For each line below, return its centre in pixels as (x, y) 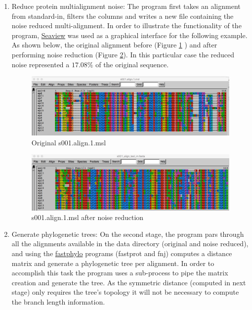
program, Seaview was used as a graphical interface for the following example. (129, 35)
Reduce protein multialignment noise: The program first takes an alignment (126, 6)
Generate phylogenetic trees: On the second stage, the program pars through (128, 234)
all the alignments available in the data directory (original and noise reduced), (130, 244)
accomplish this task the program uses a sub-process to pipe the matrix (120, 273)
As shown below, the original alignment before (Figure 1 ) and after (114, 45)
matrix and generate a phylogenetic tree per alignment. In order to (113, 263)
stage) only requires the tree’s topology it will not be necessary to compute (125, 292)
